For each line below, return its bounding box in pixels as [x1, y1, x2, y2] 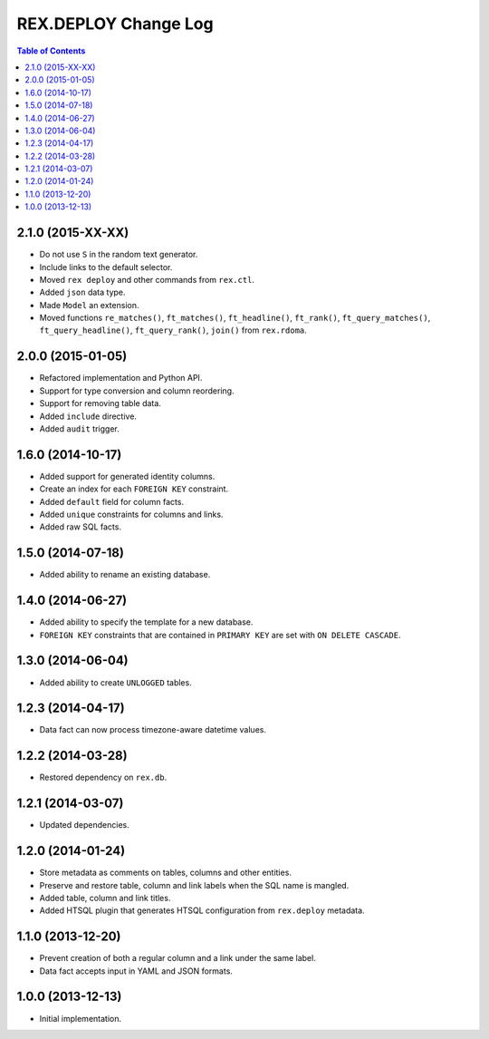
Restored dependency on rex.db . [39, 772, 168, 783]
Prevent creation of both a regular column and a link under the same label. [39, 953, 316, 964]
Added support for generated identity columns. [39, 471, 216, 481]
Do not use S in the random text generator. [39, 249, 198, 260]
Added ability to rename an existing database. [39, 569, 211, 580]
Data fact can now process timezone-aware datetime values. [39, 724, 267, 735]
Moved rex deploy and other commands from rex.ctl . [39, 274, 255, 285]
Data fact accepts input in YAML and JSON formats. [39, 966, 233, 976]
